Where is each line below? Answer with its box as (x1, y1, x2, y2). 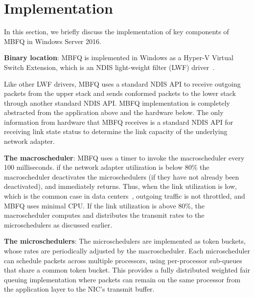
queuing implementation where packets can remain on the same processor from (4, 274, 241, 284)
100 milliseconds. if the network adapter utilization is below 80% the (4, 162, 209, 172)
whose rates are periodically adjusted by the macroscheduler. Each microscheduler (4, 246, 250, 255)
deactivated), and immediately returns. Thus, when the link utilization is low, (4, 181, 237, 191)
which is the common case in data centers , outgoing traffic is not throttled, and (4, 191, 245, 201)
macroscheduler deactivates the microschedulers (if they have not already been (4, 171, 239, 182)
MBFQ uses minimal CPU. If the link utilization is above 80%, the (4, 200, 205, 210)
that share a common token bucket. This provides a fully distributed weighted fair (4, 265, 250, 275)
